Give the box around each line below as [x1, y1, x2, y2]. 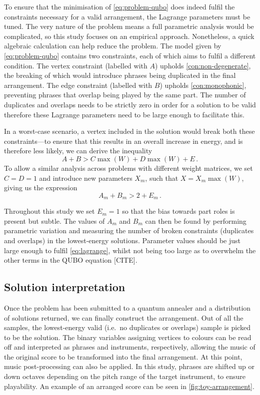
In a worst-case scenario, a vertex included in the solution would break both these [4, 126, 255, 136]
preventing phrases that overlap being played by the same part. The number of [4, 89, 246, 100]
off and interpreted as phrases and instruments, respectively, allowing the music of [4, 342, 255, 352]
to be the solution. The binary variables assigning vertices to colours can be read [4, 332, 251, 342]
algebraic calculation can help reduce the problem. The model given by [4, 40, 221, 51]
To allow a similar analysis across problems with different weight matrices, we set [4, 162, 253, 173]
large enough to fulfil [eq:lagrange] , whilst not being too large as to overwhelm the [4, 245, 256, 255]
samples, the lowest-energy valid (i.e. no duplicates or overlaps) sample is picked [4, 322, 250, 333]
